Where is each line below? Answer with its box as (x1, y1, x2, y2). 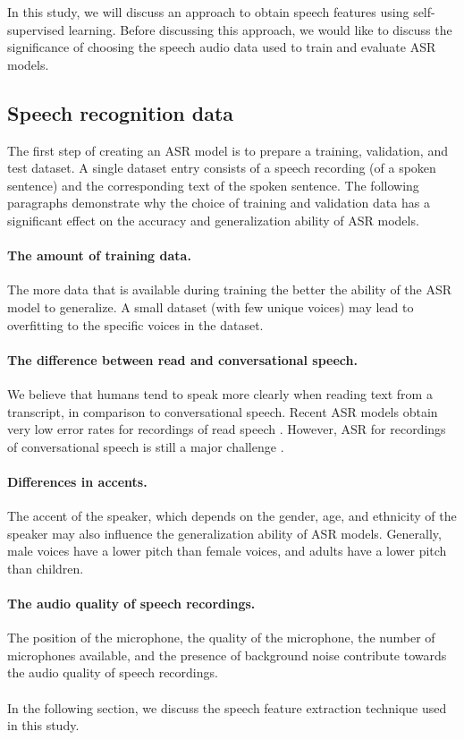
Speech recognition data (7, 98, 234, 126)
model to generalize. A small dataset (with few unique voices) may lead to (7, 297, 414, 316)
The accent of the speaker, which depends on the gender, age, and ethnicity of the (7, 506, 457, 525)
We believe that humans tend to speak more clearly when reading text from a (7, 384, 433, 403)
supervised (7, 20, 64, 38)
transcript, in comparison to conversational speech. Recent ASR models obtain (7, 402, 438, 421)
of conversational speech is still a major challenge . (7, 437, 284, 455)
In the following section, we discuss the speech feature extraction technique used (7, 698, 447, 717)
